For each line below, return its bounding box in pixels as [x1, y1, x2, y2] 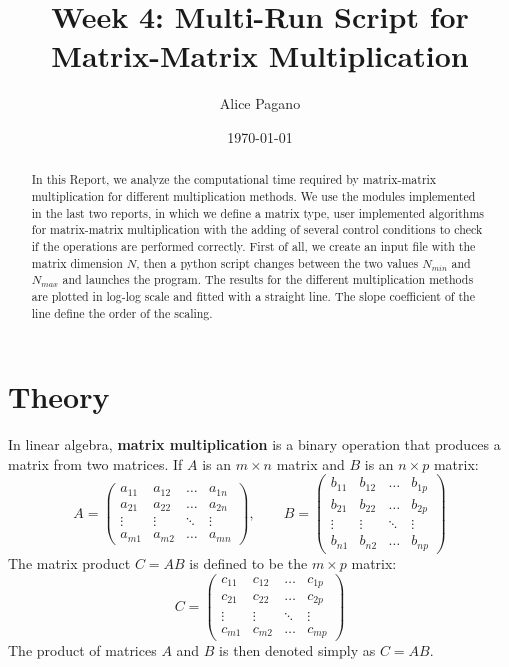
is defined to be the [189, 552, 308, 573]
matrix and [276, 453, 345, 474]
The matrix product [8, 552, 131, 573]
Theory [8, 376, 110, 417]
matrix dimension [31, 254, 123, 271]
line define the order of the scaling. [31, 304, 213, 321]
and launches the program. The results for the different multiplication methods [62, 271, 474, 288]
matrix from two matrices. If [8, 453, 183, 474]
